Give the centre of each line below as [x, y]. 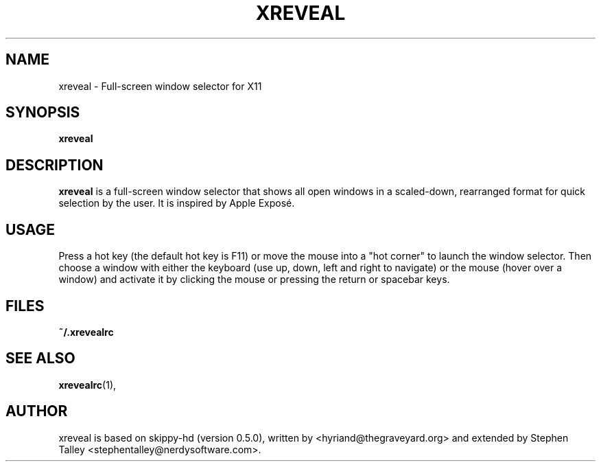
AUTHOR [37, 411]
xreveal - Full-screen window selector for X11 [160, 86]
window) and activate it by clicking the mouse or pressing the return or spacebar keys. [254, 280]
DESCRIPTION [55, 165]
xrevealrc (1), [87, 385]
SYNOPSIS [43, 113]
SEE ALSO [40, 358]
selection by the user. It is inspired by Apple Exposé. [177, 203]
